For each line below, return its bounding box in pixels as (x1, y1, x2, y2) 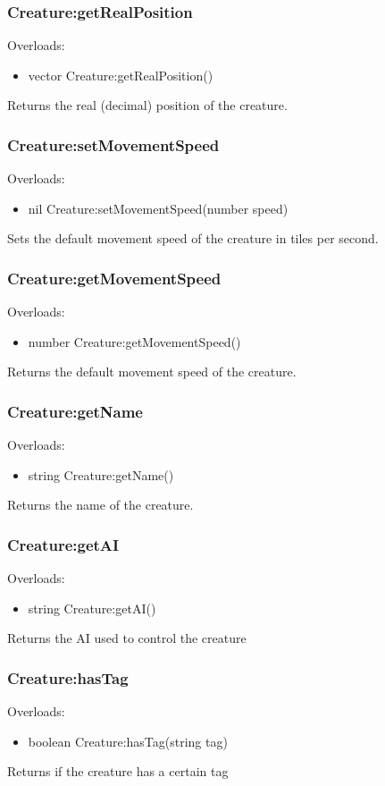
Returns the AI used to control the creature (7, 629, 247, 647)
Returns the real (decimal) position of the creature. (7, 96, 288, 114)
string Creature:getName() (28, 465, 174, 484)
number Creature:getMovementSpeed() (28, 332, 241, 351)
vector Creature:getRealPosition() (28, 65, 213, 84)
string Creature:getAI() (28, 598, 156, 617)
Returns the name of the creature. (7, 495, 194, 514)
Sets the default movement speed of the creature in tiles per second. (7, 229, 379, 248)
